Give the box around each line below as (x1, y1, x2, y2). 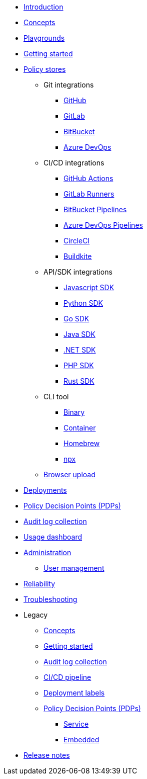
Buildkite (63, 252, 92, 261)
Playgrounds (23, 34, 65, 42)
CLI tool (43, 392, 69, 401)
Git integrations (43, 80, 94, 89)
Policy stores (23, 65, 66, 73)
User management (43, 564, 104, 572)
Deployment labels (43, 688, 105, 697)
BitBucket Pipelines (63, 205, 127, 214)
